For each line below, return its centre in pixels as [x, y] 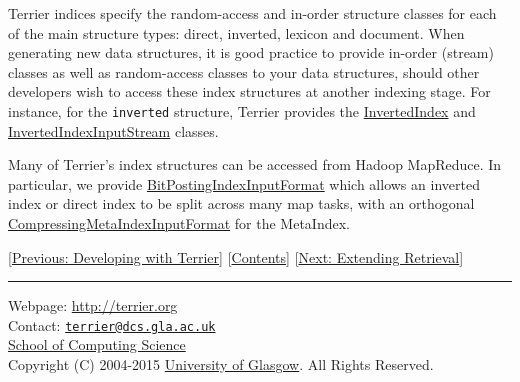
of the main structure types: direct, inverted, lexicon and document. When [236, 32]
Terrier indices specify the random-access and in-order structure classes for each [252, 13]
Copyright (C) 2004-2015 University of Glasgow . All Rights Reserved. [221, 364]
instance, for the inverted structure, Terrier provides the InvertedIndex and [242, 110]
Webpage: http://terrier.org [93, 305]
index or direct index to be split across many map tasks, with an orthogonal [241, 203]
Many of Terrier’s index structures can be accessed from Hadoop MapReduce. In [255, 164]
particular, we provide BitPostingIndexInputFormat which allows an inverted [244, 183]
